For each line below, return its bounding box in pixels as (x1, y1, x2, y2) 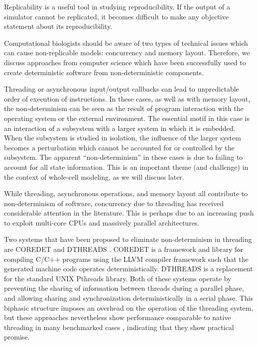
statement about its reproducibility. (4, 21, 113, 31)
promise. (4, 332, 30, 342)
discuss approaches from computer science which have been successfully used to (4, 57, 246, 67)
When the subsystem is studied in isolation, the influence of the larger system (4, 132, 241, 143)
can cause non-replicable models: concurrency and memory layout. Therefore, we (4, 47, 250, 58)
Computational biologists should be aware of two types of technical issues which (4, 37, 248, 48)
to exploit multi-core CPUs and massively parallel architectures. (4, 217, 200, 228)
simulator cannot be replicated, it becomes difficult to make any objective (4, 11, 229, 21)
